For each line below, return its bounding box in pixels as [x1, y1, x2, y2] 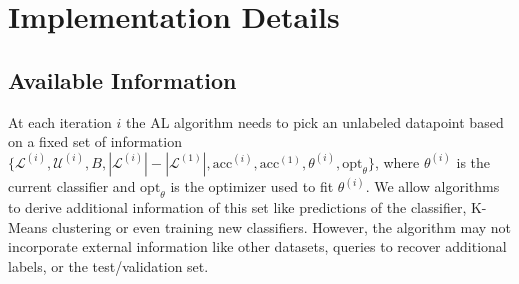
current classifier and [8, 176, 136, 197]
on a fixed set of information [8, 131, 182, 152]
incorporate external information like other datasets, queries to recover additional [8, 236, 507, 257]
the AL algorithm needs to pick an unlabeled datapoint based [126, 111, 504, 132]
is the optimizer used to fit [170, 176, 334, 197]
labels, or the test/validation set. [8, 255, 209, 276]
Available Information [8, 64, 237, 95]
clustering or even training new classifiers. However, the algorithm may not [52, 216, 512, 237]
